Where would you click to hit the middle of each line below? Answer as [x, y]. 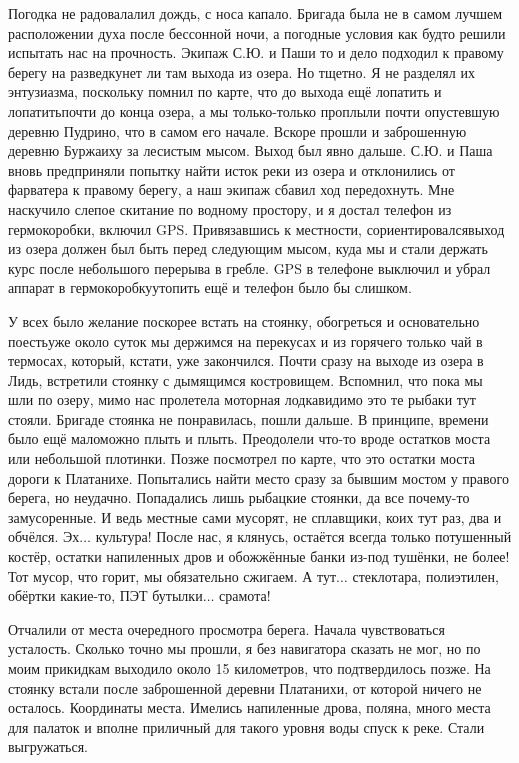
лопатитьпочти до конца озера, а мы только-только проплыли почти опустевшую [254, 110]
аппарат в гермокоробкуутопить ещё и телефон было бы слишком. [210, 287]
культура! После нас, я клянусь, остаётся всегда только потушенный [303, 536]
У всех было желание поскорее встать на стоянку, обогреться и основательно [244, 320]
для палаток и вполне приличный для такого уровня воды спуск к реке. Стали [246, 726]
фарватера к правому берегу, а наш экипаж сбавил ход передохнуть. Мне [231, 189]
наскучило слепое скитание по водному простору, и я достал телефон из [230, 208]
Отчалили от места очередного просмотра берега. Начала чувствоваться [226, 628]
